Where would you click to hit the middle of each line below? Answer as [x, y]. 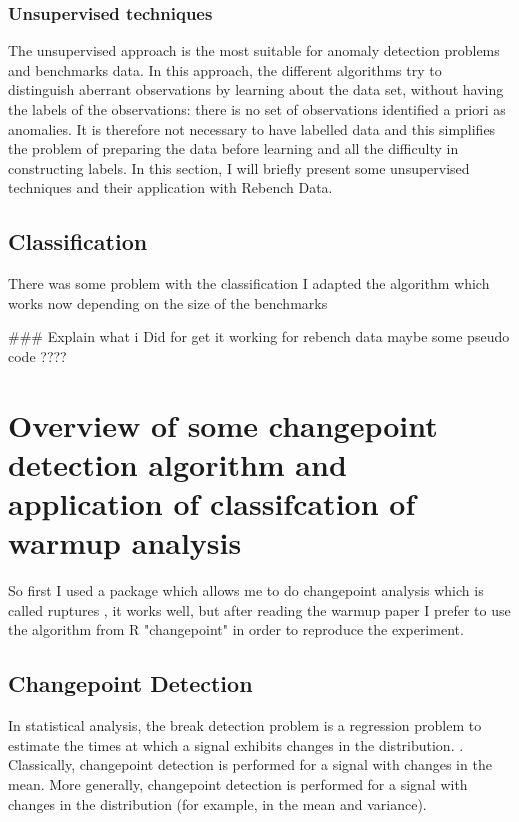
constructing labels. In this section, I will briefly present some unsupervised [239, 167]
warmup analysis [125, 542]
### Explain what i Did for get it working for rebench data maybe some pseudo [259, 336]
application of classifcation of [212, 503]
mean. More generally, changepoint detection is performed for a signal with [238, 784]
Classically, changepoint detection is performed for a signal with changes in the [250, 764]
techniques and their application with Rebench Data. [170, 187]
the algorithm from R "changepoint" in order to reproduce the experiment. [236, 629]
